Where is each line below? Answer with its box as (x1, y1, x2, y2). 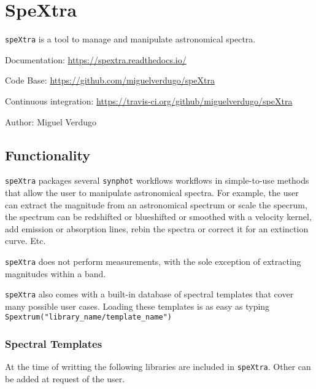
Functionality (5, 145, 90, 164)
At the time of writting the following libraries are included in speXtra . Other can (5, 360, 311, 373)
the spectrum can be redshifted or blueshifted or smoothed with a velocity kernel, (5, 210, 312, 223)
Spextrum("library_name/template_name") (5, 313, 172, 322)
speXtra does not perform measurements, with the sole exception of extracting (5, 254, 301, 267)
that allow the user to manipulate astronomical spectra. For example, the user (5, 186, 299, 199)
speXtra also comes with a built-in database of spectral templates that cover (5, 288, 294, 301)
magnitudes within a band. (5, 267, 106, 280)
